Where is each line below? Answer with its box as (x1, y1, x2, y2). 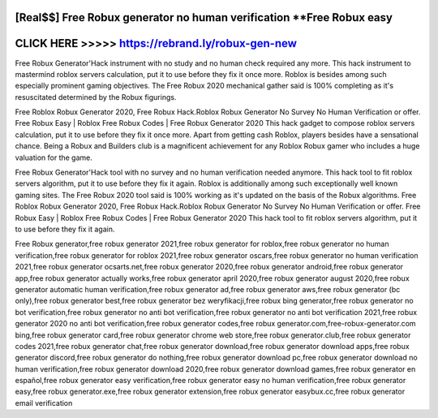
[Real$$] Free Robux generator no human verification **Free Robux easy (15, 11, 393, 24)
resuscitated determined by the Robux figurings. (15, 92, 177, 101)
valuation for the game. (15, 153, 93, 162)
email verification (15, 398, 73, 407)
